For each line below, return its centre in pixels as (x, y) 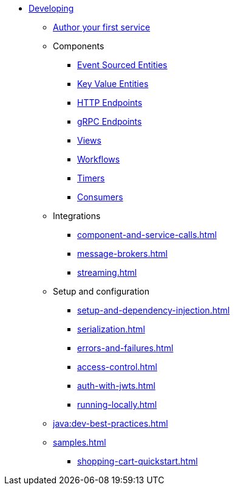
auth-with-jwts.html (116, 386)
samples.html (80, 442)
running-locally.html (117, 404)
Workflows (99, 159)
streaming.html (107, 272)
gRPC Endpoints (110, 121)
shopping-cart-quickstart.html (138, 461)
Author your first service (102, 27)
